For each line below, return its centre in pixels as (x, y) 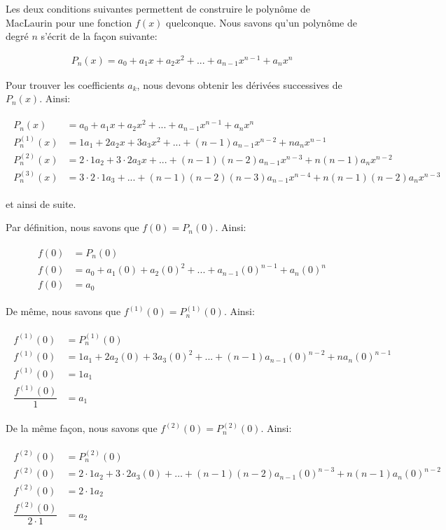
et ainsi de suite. (41, 203)
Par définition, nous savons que (72, 227)
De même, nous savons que (63, 311)
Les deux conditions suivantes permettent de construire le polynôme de (158, 8)
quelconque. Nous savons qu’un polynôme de (262, 22)
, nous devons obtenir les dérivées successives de (239, 84)
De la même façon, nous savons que (82, 428)
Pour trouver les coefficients (65, 84)
